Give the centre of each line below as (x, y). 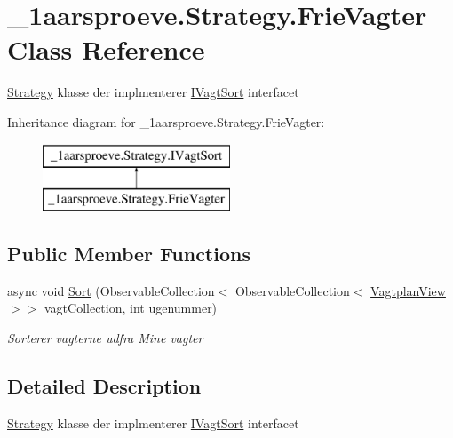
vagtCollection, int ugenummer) (131, 308)
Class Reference (106, 49)
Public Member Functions (129, 254)
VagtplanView (408, 290)
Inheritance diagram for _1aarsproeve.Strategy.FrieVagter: (166, 121)
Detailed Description (104, 386)
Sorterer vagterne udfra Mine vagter (105, 338)
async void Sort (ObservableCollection (111, 290)
